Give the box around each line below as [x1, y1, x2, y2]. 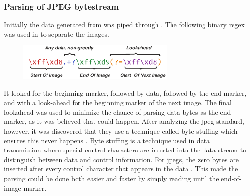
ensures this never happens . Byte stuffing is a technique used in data [4, 135, 210, 145]
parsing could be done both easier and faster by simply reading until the [4, 173, 219, 183]
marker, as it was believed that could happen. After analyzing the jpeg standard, [4, 116, 244, 126]
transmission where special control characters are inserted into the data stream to [4, 145, 247, 155]
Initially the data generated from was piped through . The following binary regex [4, 19, 245, 30]
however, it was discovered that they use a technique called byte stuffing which [4, 126, 238, 136]
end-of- [221, 173, 242, 183]
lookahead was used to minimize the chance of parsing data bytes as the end [4, 106, 231, 117]
